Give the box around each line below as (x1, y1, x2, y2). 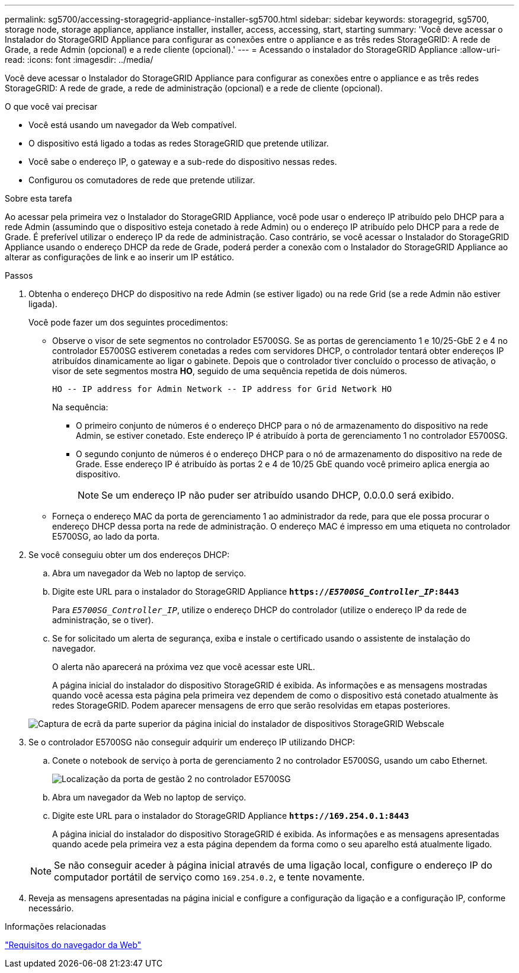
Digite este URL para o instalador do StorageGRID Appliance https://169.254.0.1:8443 (52, 811, 409, 821)
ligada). (28, 299, 57, 309)
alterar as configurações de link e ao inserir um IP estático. (5, 252, 235, 262)
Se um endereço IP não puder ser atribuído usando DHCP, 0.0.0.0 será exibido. (101, 489, 454, 501)
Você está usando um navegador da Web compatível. (28, 120, 237, 130)
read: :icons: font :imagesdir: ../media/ (5, 55, 153, 65)
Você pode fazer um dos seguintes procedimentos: (28, 317, 228, 327)
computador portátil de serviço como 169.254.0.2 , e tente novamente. (54, 871, 365, 883)
